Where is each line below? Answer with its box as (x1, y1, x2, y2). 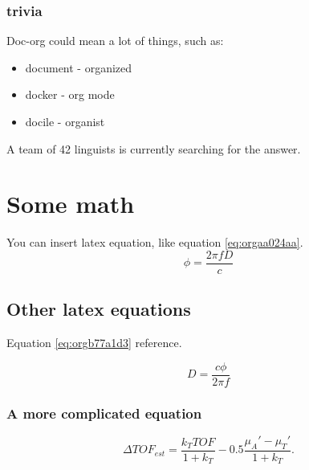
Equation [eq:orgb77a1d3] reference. (6, 334, 182, 351)
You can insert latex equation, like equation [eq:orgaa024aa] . (6, 234, 303, 251)
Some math (6, 187, 135, 220)
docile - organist (25, 113, 105, 129)
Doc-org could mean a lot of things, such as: (6, 32, 224, 49)
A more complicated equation (6, 403, 202, 423)
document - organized (25, 59, 132, 76)
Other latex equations (6, 296, 191, 321)
